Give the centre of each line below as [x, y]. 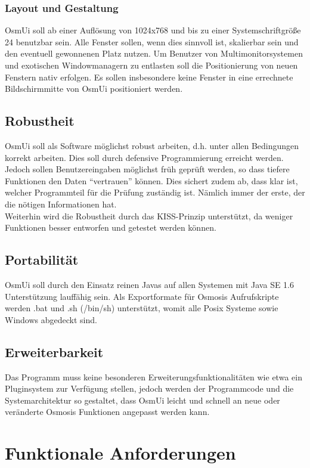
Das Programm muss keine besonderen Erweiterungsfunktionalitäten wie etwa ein [154, 376]
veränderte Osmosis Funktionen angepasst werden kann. [107, 412]
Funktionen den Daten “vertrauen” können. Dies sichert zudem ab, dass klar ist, [151, 180]
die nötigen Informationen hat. [61, 204]
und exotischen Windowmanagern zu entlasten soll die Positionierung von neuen [151, 65]
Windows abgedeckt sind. [51, 319]
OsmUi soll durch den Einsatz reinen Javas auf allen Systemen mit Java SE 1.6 [150, 284]
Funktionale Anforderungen [120, 453]
